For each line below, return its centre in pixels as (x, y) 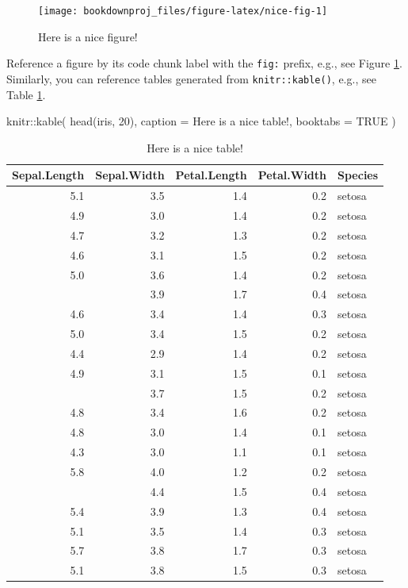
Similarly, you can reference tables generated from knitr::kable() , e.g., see (191, 78)
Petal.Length (211, 175)
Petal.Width (292, 175)
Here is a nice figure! (88, 36)
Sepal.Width (130, 175)
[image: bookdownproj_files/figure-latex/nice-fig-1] (183, 11)
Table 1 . (26, 94)
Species (358, 175)
